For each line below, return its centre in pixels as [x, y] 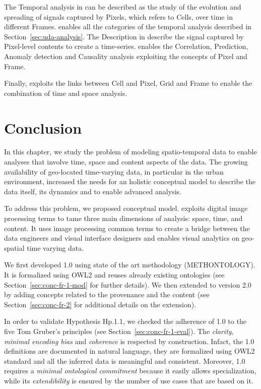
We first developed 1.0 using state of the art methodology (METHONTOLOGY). [130, 265]
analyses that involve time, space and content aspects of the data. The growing [126, 162]
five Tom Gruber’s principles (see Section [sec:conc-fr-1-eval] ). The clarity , [119, 331]
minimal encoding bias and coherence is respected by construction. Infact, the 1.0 [129, 341]
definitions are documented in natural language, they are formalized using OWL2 [129, 351]
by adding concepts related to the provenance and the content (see [107, 294]
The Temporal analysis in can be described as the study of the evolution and [123, 7]
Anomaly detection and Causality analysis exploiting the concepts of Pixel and [126, 56]
